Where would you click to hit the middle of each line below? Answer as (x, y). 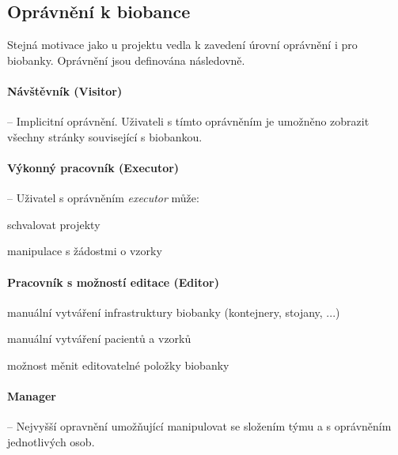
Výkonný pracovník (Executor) (93, 167)
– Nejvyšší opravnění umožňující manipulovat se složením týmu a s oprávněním (199, 426)
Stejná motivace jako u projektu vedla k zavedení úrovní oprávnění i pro (182, 45)
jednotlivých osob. (51, 441)
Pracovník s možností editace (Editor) (113, 282)
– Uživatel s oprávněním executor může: (103, 198)
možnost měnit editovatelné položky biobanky (118, 365)
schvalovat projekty (54, 224)
